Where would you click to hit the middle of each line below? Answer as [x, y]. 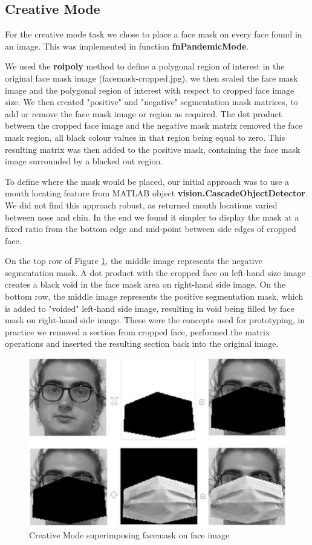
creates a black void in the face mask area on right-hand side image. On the [145, 284]
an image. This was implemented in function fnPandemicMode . [127, 46]
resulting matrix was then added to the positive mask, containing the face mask [153, 149]
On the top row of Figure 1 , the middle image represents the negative [134, 261]
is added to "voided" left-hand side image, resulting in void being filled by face [150, 308]
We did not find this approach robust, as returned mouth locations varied [141, 205]
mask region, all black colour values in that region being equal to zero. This [145, 137]
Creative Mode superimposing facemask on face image [129, 534]
